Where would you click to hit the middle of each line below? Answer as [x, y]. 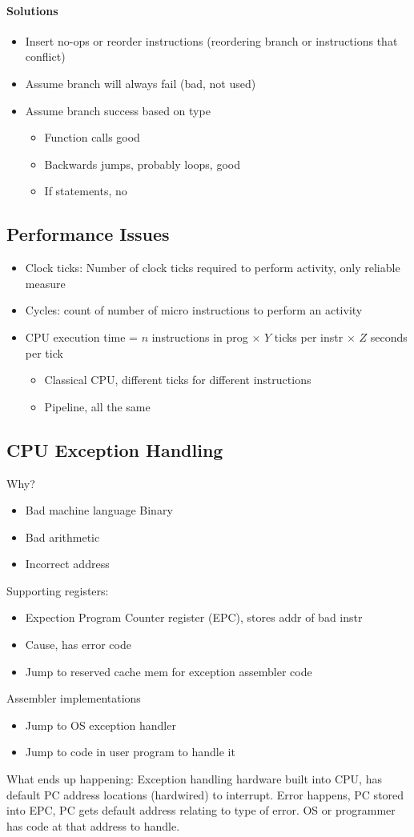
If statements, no [86, 191]
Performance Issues [88, 234]
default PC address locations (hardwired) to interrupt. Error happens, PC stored [205, 794]
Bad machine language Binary [99, 510]
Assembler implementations [74, 698]
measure [45, 283]
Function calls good [92, 137]
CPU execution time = [81, 336]
